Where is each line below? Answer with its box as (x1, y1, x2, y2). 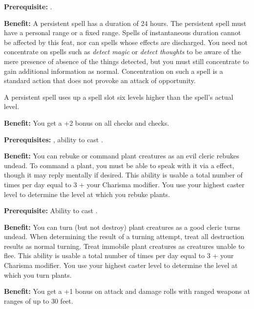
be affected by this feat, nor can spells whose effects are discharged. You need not (4, 37, 248, 47)
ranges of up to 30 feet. (4, 295, 73, 306)
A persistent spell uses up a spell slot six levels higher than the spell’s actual (4, 91, 233, 102)
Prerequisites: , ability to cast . (4, 134, 103, 144)
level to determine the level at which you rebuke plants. (4, 189, 170, 199)
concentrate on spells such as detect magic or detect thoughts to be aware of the (4, 46, 241, 57)
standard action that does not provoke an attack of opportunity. (4, 75, 196, 86)
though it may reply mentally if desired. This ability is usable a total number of (4, 170, 243, 180)
